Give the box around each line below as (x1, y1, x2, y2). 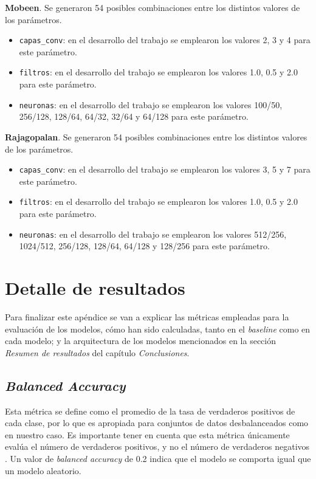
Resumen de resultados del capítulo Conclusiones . (5, 346, 190, 359)
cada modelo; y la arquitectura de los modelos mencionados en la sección (5, 334, 276, 347)
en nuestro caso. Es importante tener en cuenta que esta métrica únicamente (5, 428, 290, 441)
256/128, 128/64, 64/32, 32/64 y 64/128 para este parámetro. (19, 110, 249, 123)
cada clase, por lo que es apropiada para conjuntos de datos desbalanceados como (5, 416, 309, 429)
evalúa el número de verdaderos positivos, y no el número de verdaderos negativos (5, 440, 310, 453)
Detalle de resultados (5, 275, 185, 300)
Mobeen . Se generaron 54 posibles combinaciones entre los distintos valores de (5, 1, 300, 13)
